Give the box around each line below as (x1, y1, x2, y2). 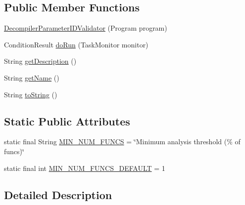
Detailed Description (4, 187, 112, 202)
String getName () (4, 72, 59, 82)
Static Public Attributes (4, 113, 130, 128)
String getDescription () (4, 56, 77, 66)
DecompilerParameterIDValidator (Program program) (4, 23, 167, 33)
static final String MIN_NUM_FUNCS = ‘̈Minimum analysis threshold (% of (4, 136, 241, 147)
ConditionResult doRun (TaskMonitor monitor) (4, 39, 148, 49)
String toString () (4, 89, 57, 99)
